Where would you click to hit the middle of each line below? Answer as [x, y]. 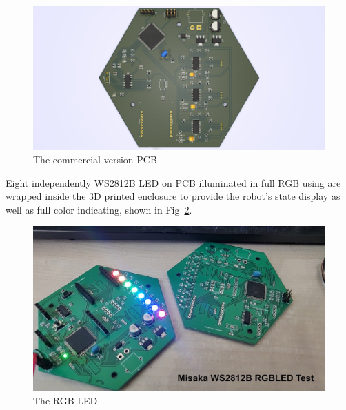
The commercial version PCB [95, 160]
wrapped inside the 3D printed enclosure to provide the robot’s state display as [173, 196]
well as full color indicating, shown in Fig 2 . [99, 209]
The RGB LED [65, 400]
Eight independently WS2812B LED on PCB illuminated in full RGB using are [173, 182]
